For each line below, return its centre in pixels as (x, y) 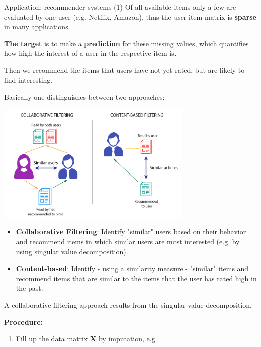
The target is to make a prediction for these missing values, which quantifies (126, 43)
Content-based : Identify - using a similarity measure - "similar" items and (132, 268)
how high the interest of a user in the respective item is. (90, 53)
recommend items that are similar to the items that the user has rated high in (136, 278)
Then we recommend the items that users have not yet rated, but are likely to (124, 70)
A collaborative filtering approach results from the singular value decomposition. (128, 305)
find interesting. (28, 80)
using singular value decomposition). (72, 251)
